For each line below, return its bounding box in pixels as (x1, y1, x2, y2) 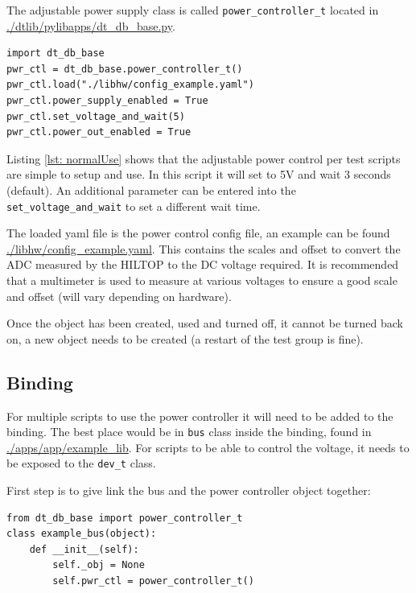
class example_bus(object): (6, 528, 157, 540)
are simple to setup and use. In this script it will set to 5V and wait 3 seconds (6, 166, 391, 183)
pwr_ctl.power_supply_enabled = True (6, 95, 208, 107)
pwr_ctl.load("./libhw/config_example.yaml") (6, 79, 254, 91)
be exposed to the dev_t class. (6, 455, 156, 472)
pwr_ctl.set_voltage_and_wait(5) (6, 110, 185, 122)
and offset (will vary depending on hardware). (6, 287, 232, 304)
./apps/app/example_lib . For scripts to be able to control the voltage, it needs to (6, 439, 410, 455)
